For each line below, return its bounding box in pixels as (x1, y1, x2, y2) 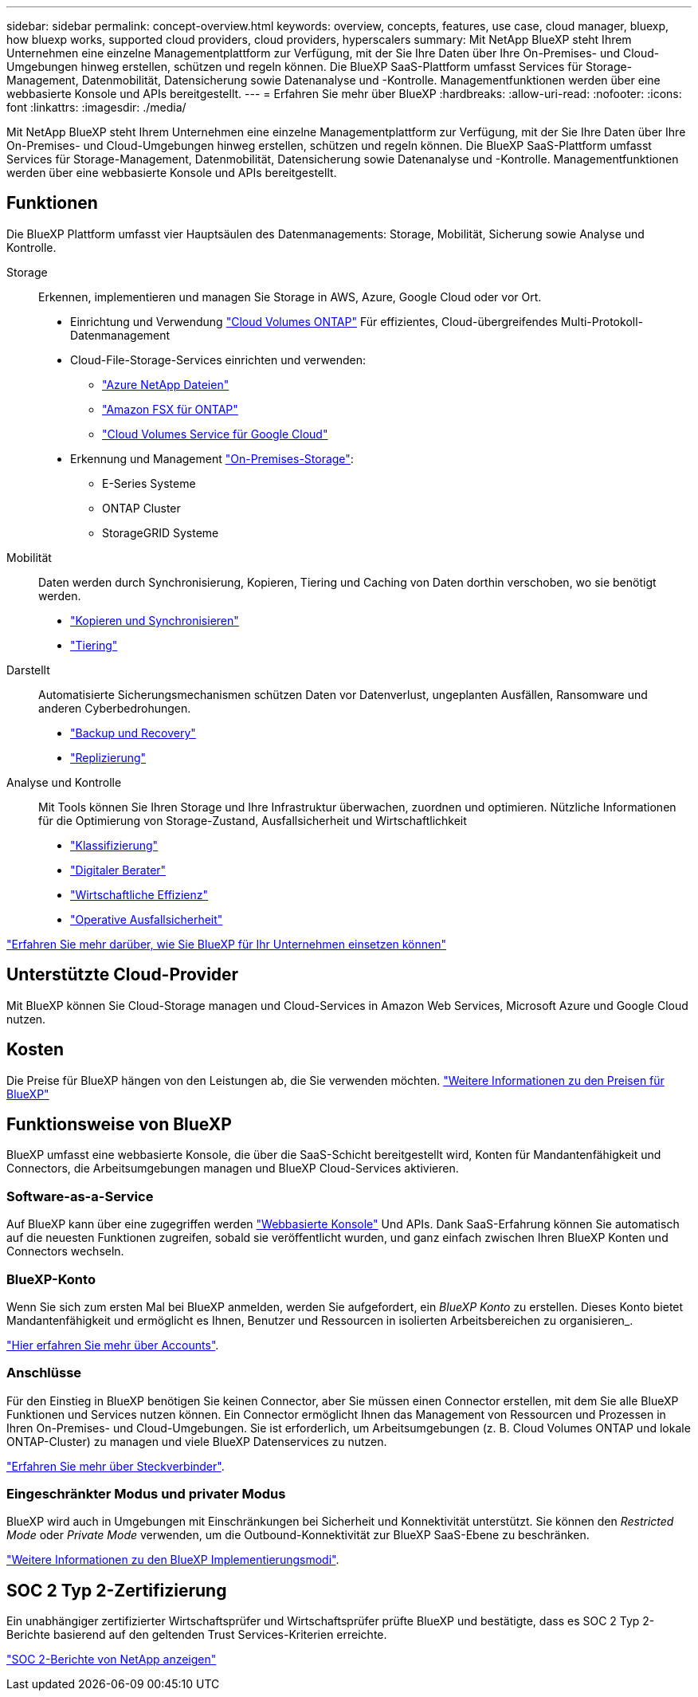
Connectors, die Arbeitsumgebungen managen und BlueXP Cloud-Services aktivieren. (6, 1161, 459, 1176)
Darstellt (6, 662, 50, 677)
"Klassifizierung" (70, 838, 159, 852)
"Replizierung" (70, 750, 147, 764)
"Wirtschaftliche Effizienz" (70, 887, 209, 902)
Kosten (6, 1039, 64, 1060)
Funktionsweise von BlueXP (6, 1114, 232, 1134)
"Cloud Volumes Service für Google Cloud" (102, 426, 328, 441)
